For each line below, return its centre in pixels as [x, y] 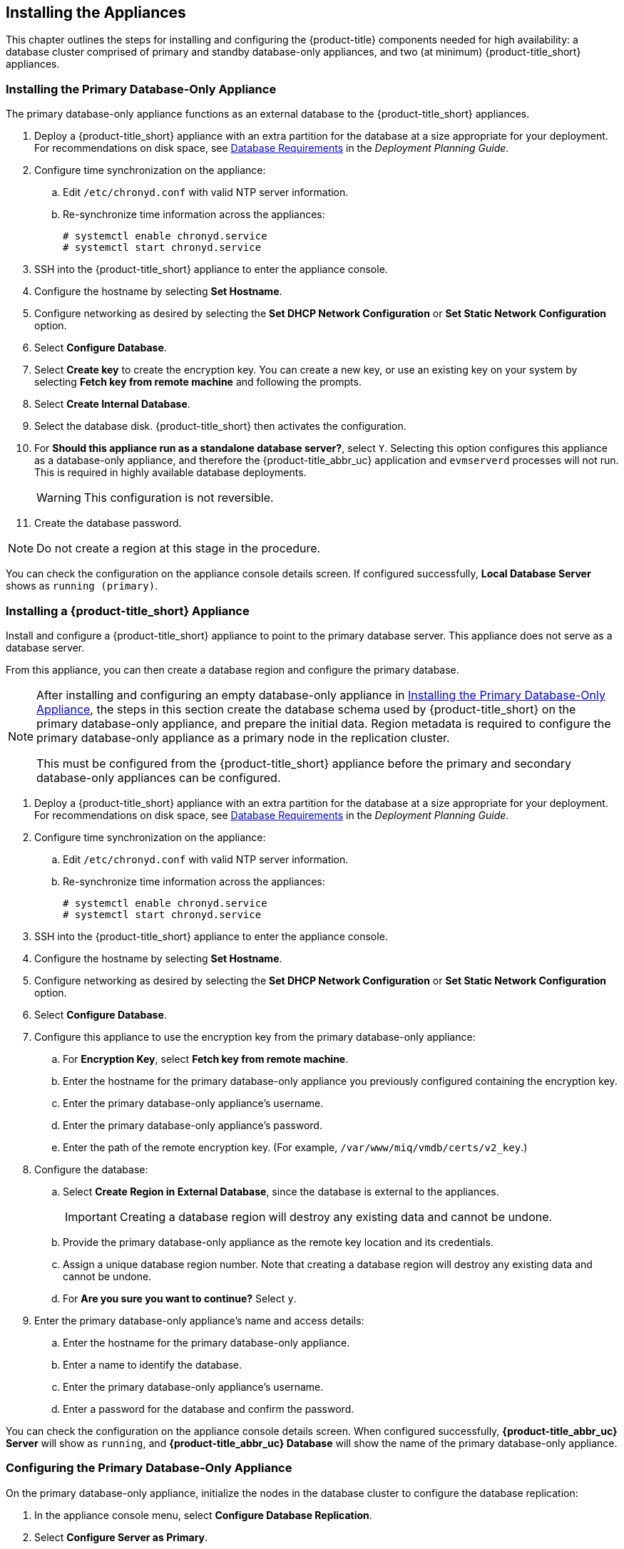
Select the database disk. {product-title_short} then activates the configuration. [220, 426]
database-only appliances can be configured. [159, 777]
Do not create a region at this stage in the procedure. [179, 549]
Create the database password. [108, 523]
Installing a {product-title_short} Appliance [128, 611]
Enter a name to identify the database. [152, 1364]
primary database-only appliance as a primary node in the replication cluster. [243, 737]
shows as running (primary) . [82, 586]
